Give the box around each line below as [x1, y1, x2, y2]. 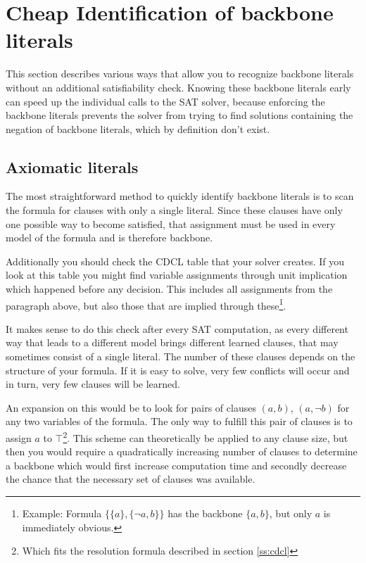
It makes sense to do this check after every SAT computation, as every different [6, 321, 348, 336]
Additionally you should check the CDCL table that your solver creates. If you [6, 253, 345, 268]
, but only [269, 506, 313, 521]
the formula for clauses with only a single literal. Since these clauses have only [6, 203, 343, 217]
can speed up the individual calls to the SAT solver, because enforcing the [6, 94, 325, 108]
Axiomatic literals [6, 156, 139, 177]
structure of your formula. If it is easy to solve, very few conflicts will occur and [6, 362, 350, 377]
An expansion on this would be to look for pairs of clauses [6, 400, 256, 415]
